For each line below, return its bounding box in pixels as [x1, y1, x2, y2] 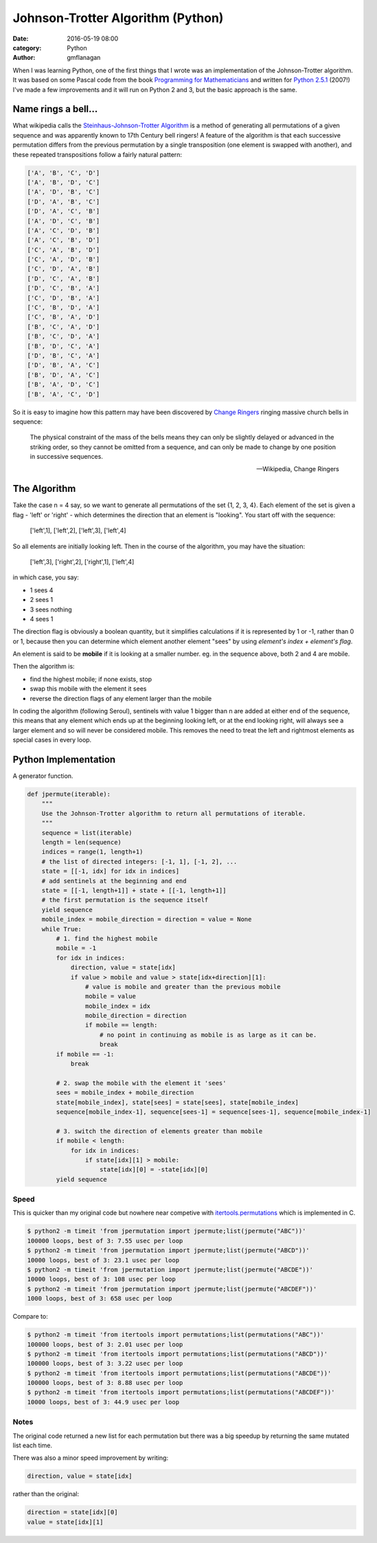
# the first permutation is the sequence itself [41, 896, 209, 904]
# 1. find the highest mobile [56, 934, 158, 942]
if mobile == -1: [56, 1050, 115, 1058]
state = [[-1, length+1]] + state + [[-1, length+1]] [41, 887, 227, 894]
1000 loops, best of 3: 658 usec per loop [27, 1295, 172, 1303]
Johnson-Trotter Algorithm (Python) [12, 10, 224, 25]
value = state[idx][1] [27, 1518, 104, 1526]
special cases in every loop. [12, 736, 92, 744]
